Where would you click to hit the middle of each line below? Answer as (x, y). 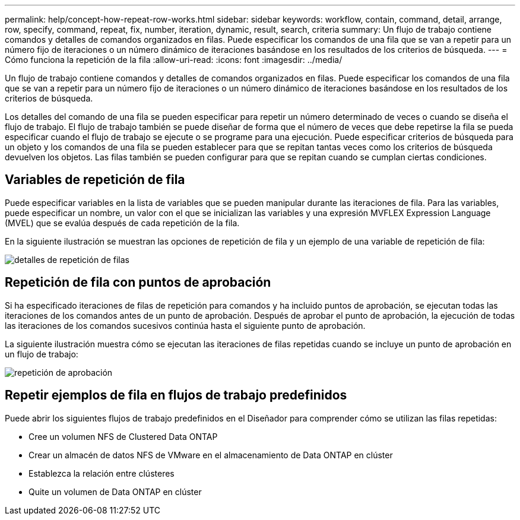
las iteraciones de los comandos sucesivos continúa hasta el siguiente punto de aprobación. (185, 325)
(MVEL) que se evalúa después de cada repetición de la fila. (122, 223)
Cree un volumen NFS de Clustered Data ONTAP (123, 436)
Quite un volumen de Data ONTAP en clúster (115, 492)
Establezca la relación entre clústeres (102, 473)
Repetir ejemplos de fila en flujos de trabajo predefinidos (176, 395)
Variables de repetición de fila (95, 180)
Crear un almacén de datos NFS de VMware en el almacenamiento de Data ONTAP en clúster (211, 455)
